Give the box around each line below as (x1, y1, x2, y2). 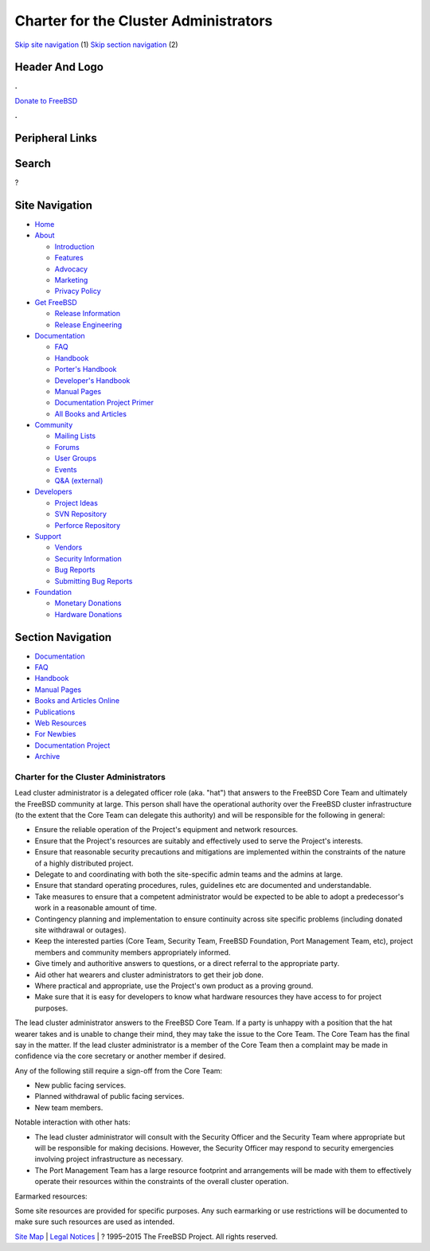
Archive (34, 752, 61, 761)
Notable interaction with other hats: (14, 1117, 131, 1127)
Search (14, 157, 52, 170)
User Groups (54, 454, 97, 463)
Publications (34, 707, 76, 717)
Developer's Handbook (54, 375, 131, 385)
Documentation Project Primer (54, 398, 154, 408)
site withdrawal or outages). (34, 925, 127, 935)
